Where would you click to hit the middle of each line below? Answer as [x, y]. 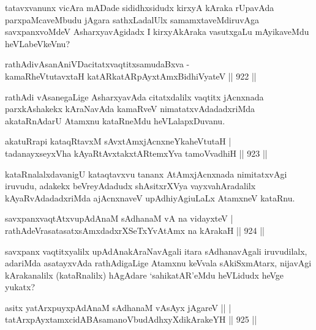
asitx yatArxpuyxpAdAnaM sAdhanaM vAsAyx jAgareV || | [118, 307]
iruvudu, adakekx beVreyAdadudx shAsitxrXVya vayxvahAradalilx [130, 186]
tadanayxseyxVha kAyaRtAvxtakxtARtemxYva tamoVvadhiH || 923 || [136, 153]
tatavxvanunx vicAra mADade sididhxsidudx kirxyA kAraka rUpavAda [140, 7]
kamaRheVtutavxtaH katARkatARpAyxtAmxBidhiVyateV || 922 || [131, 76]
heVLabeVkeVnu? [37, 43]
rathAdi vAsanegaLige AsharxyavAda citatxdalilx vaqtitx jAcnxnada [134, 96]
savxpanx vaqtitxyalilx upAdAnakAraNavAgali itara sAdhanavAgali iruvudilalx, [156, 251]
